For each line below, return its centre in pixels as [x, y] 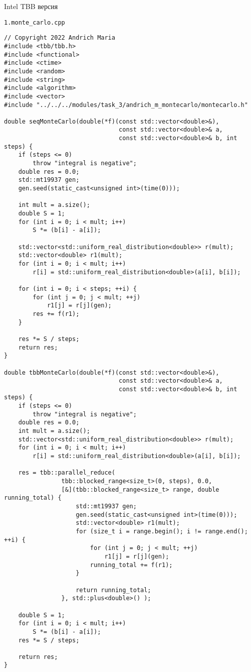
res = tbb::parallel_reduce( [67, 473]
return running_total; [113, 590]
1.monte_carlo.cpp [35, 22]
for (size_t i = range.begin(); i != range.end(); [162, 531]
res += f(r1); [56, 314]
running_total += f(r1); [131, 565]
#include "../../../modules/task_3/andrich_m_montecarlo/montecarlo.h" [126, 105]
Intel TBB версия [31, 6]
